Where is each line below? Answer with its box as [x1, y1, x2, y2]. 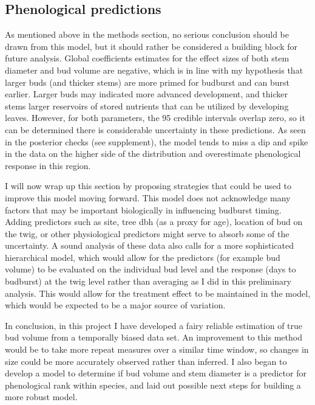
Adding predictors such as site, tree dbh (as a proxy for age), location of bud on [5, 215, 303, 228]
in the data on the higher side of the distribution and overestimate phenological [5, 147, 301, 160]
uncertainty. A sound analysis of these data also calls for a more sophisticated [5, 239, 294, 252]
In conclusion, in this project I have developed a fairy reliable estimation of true [5, 319, 303, 331]
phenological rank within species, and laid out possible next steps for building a [5, 378, 301, 391]
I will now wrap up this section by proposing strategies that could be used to [5, 179, 291, 192]
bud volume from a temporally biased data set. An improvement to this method [5, 331, 302, 344]
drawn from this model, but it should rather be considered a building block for [5, 40, 297, 52]
